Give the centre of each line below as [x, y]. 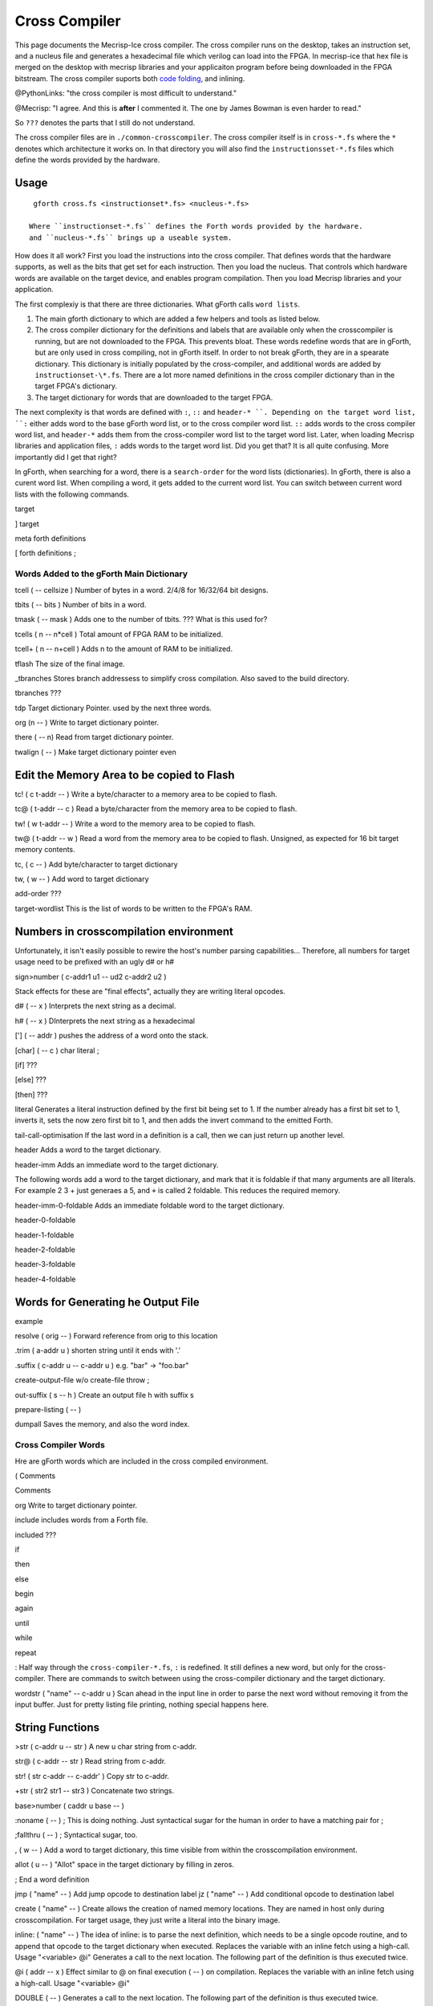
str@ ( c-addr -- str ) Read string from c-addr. [91, 1761]
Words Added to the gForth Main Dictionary [101, 574]
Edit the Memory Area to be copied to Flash [125, 775]
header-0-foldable [45, 1220]
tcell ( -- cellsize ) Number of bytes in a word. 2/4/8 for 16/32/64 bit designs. [142, 590]
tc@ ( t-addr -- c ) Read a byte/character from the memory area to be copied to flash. [156, 809]
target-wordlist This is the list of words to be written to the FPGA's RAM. [134, 908]
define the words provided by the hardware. [87, 160]
